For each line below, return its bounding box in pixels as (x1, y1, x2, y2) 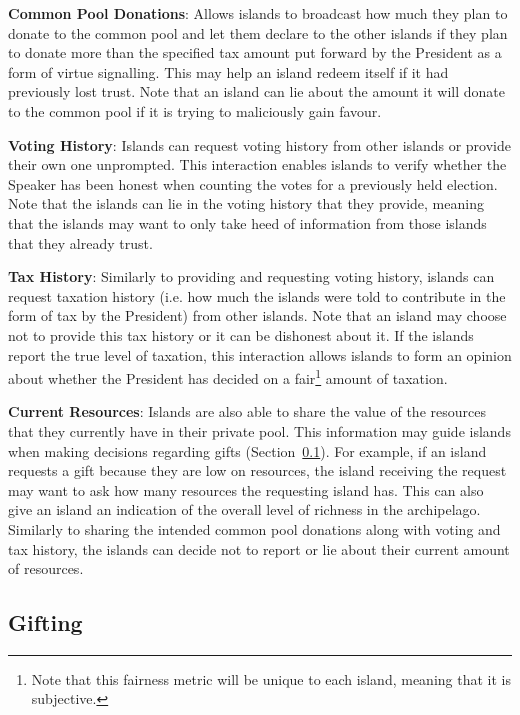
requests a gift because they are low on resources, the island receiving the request (8, 460, 507, 481)
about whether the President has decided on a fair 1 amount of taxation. (8, 365, 448, 388)
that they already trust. (8, 232, 153, 253)
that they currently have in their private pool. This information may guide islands (8, 420, 511, 441)
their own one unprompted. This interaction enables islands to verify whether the (8, 154, 507, 175)
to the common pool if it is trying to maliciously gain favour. (8, 100, 382, 121)
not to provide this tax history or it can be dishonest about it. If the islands (8, 324, 474, 345)
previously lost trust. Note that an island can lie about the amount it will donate (8, 81, 506, 102)
